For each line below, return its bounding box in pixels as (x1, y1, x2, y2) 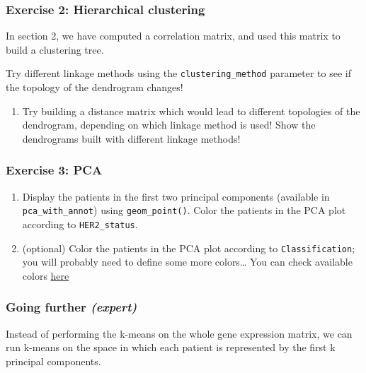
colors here (22, 268, 69, 283)
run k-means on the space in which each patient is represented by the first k (6, 340, 336, 355)
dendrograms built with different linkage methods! (22, 131, 241, 146)
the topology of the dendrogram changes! (6, 80, 183, 95)
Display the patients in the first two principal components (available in (22, 189, 330, 203)
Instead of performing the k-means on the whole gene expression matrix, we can (6, 326, 353, 341)
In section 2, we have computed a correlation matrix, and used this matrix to (6, 28, 341, 43)
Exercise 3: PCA (6, 161, 103, 179)
